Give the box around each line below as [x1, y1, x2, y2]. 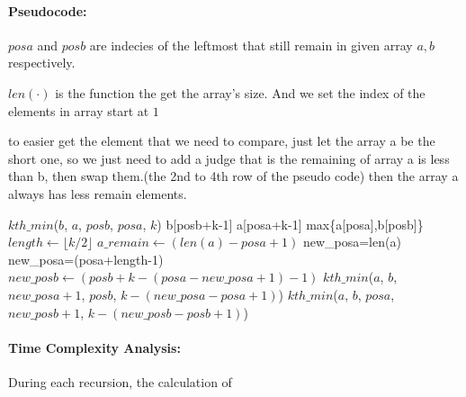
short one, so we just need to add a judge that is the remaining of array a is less [8, 149, 450, 167]
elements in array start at [8, 101, 149, 120]
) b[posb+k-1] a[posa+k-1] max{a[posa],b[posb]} [157, 214, 424, 233]
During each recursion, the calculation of [8, 372, 232, 391]
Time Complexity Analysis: [8, 338, 181, 356]
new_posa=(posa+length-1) [8, 249, 164, 268]
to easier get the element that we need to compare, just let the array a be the [8, 131, 435, 150]
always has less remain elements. [8, 184, 187, 203]
